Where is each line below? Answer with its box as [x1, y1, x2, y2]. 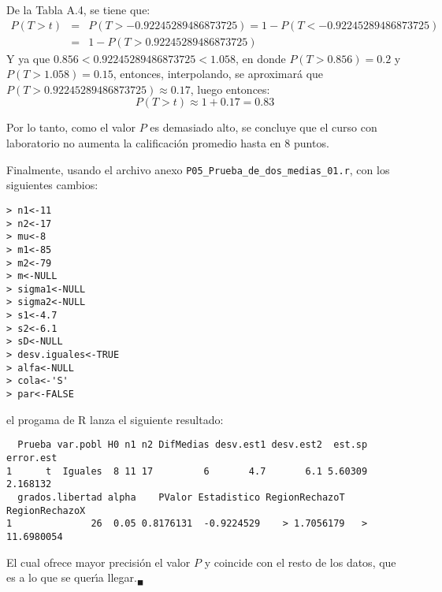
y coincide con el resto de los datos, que [204, 553, 396, 570]
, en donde [235, 50, 286, 66]
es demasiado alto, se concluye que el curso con [150, 119, 377, 136]
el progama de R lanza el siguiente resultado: [6, 411, 224, 427]
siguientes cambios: [6, 177, 98, 193]
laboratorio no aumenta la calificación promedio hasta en [6, 135, 281, 151]
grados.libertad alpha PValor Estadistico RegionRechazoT [17, 491, 345, 503]
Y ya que [6, 50, 50, 66]
